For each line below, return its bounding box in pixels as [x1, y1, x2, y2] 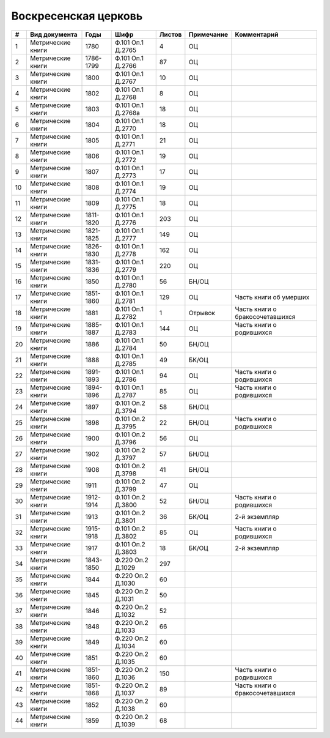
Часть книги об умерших [235, 293, 310, 301]
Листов [159, 30, 182, 39]
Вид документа [29, 30, 78, 39]
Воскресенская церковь [11, 9, 143, 23]
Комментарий [235, 30, 279, 39]
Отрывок [188, 308, 216, 317]
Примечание [188, 30, 229, 39]
